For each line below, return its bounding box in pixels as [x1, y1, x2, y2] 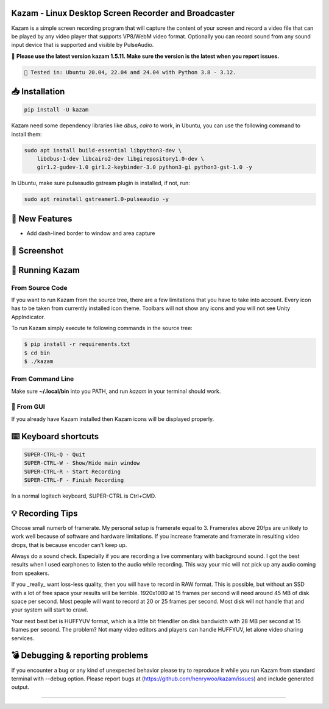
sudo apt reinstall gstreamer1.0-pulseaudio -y [24, 196, 169, 203]
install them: [11, 130, 42, 138]
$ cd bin [24, 349, 51, 356]
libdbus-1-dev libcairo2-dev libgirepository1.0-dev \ [37, 155, 204, 163]
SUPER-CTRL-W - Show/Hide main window [24, 460, 140, 467]
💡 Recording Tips [11, 508, 78, 518]
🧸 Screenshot [11, 245, 64, 256]
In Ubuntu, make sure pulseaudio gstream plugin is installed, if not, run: [11, 180, 190, 187]
